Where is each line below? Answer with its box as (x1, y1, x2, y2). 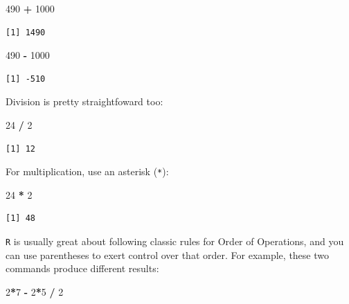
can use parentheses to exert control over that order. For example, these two (6, 247, 329, 262)
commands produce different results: (6, 261, 159, 276)
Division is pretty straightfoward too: (6, 94, 163, 109)
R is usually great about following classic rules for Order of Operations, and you (6, 234, 344, 248)
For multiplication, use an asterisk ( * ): (6, 164, 169, 179)
